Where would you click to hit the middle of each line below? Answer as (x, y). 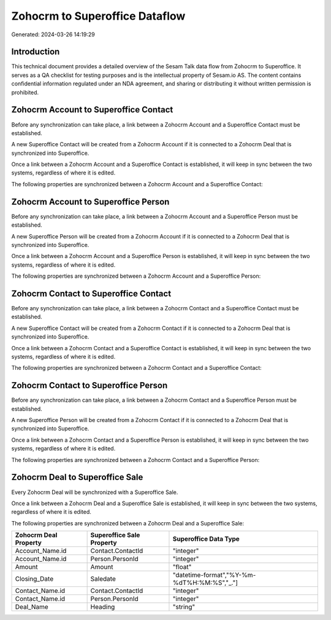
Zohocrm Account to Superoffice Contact (92, 110)
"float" (182, 567)
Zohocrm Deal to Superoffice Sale (77, 477)
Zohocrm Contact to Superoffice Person (89, 386)
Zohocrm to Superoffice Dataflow (98, 16)
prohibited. (25, 92)
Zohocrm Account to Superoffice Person (90, 202)
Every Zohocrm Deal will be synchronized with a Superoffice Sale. (95, 492)
